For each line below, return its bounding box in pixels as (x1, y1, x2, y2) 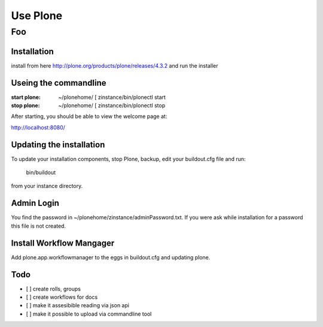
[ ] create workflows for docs (26, 293, 98, 301)
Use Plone (11, 9, 63, 22)
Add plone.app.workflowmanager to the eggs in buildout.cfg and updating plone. (11, 253, 211, 261)
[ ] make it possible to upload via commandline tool (26, 310, 152, 317)
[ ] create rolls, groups (26, 285, 81, 292)
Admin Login (11, 198, 60, 208)
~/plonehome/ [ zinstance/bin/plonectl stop (58, 102, 166, 109)
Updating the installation (11, 140, 105, 150)
